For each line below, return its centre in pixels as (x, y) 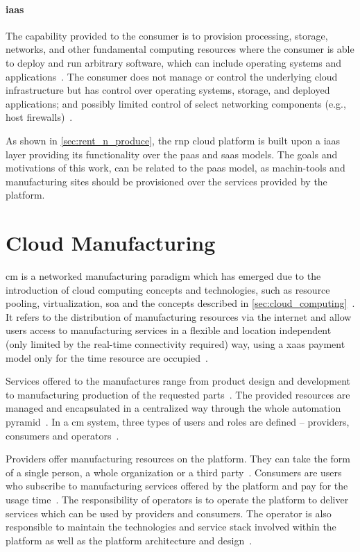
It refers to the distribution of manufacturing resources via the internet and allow (179, 316)
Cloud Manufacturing (111, 243)
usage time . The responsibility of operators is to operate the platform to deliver (177, 499)
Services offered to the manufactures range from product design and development (178, 381)
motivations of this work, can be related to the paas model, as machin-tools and (175, 168)
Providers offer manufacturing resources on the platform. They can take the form (178, 459)
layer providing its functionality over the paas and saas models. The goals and (172, 154)
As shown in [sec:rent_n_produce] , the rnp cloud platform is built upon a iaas (173, 140)
